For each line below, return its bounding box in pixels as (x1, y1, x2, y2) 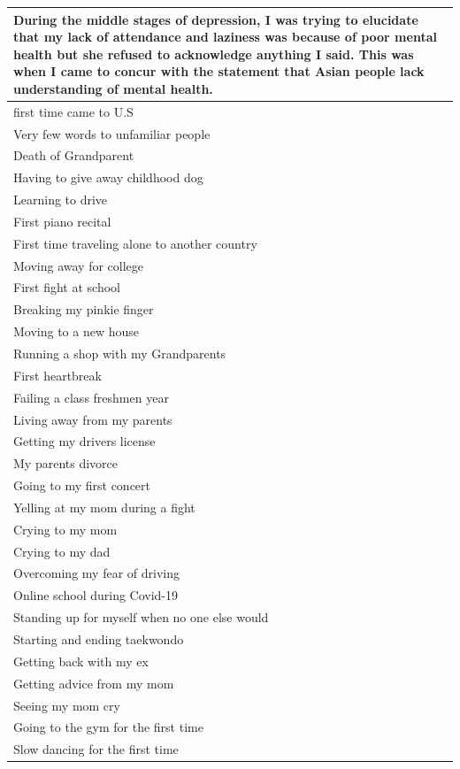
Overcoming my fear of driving (13, 564, 180, 582)
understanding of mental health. (13, 79, 213, 97)
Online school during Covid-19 (13, 586, 179, 604)
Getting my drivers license (13, 432, 156, 450)
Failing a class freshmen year (13, 388, 169, 406)
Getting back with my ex (13, 651, 149, 670)
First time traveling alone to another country (13, 234, 257, 252)
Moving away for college (13, 256, 144, 274)
